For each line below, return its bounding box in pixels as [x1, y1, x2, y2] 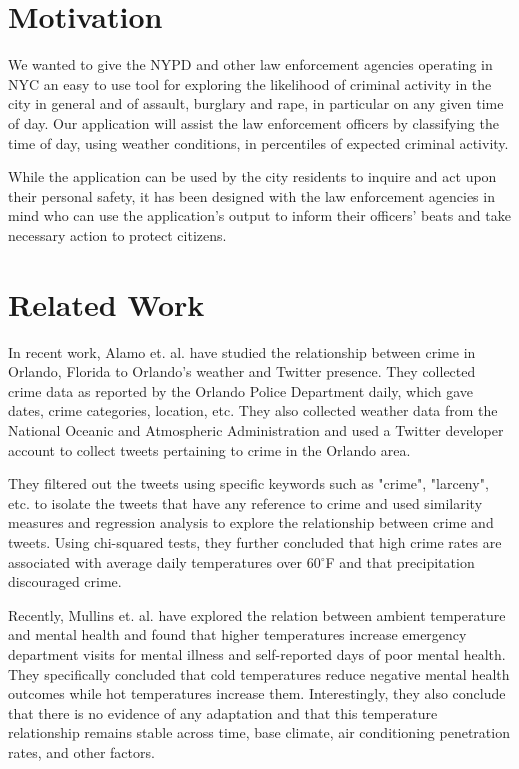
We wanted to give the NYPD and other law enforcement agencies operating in [8, 54, 493, 75]
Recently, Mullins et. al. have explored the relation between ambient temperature [8, 604, 506, 625]
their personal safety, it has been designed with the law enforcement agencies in [8, 185, 495, 206]
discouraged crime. [8, 571, 122, 592]
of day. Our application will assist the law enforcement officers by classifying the [8, 112, 499, 133]
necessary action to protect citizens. [8, 224, 227, 245]
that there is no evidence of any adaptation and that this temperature [8, 702, 438, 723]
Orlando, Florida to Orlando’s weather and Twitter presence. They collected [8, 361, 476, 382]
